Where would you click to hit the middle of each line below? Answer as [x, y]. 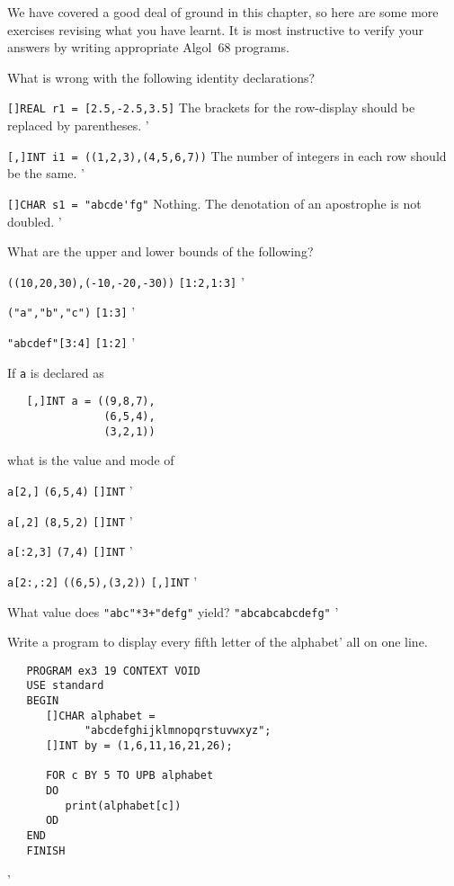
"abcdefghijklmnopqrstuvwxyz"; [178, 731]
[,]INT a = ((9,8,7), [91, 402]
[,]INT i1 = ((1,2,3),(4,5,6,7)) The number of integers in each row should [227, 155]
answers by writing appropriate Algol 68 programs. [148, 47]
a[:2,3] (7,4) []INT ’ [70, 551]
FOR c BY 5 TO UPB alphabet [129, 776]
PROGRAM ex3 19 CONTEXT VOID [113, 671]
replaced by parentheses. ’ [78, 125]
